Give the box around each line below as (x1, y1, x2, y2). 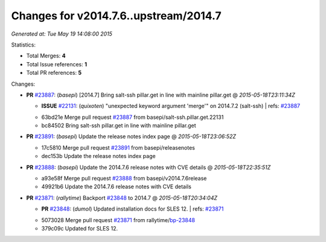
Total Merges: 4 (26, 52, 66, 60)
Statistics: (11, 41, 36, 48)
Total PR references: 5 (26, 69, 81, 77)
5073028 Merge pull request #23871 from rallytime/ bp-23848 (41, 216, 196, 223)
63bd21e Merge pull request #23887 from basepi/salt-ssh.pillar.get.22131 (41, 113, 224, 121)
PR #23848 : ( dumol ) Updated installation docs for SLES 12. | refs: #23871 (41, 205, 224, 212)
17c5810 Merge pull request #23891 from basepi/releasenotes (41, 144, 196, 151)
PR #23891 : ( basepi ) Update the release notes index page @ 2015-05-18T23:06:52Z (26, 133, 237, 140)
